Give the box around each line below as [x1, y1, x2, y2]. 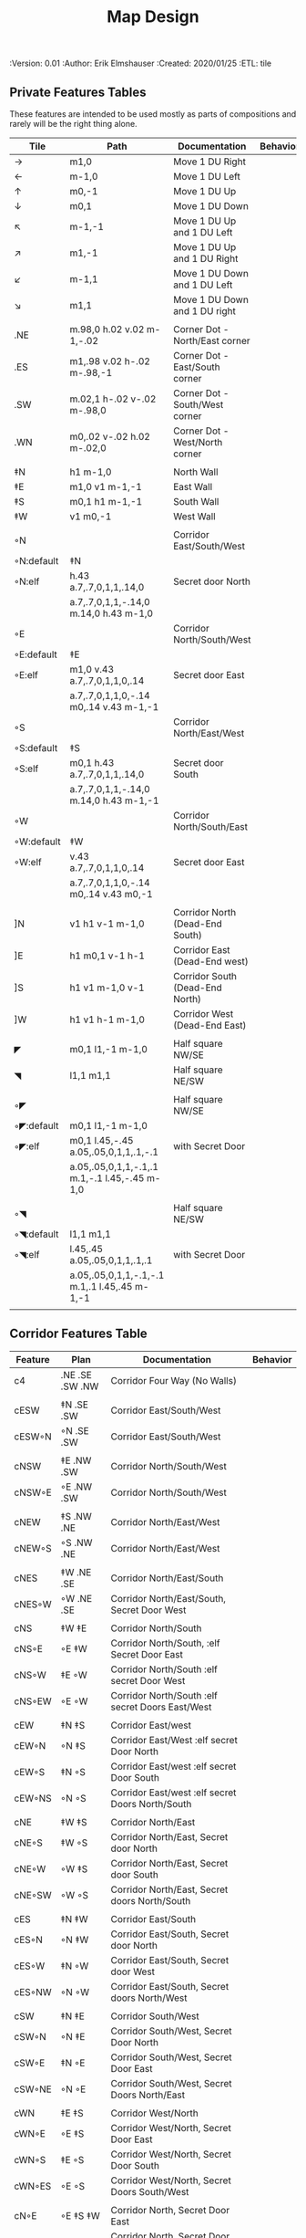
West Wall [172, 510, 216, 522]
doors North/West [110, 1992, 188, 2004]
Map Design [107, 6, 199, 27]
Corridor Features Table [9, 1326, 148, 1342]
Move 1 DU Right [172, 155, 246, 168]
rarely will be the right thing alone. [9, 119, 138, 129]
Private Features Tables [9, 84, 148, 99]
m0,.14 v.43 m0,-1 [69, 888, 153, 900]
